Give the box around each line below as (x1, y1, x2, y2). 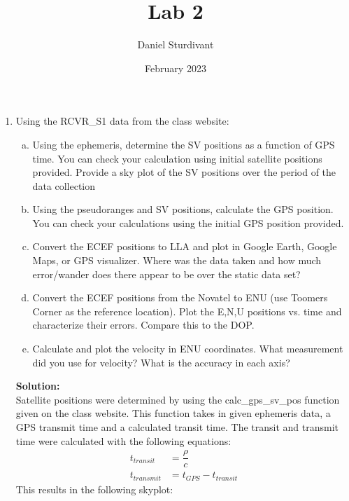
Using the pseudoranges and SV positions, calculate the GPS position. (32, 202, 334, 217)
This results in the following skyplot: (15, 481, 173, 496)
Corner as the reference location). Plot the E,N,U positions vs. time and (32, 303, 342, 318)
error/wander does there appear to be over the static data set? (32, 266, 301, 281)
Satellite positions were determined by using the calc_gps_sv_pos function (15, 392, 340, 406)
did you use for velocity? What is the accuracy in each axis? (32, 355, 290, 369)
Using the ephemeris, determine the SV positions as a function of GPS (32, 137, 335, 151)
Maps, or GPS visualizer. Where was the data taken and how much (32, 253, 322, 268)
